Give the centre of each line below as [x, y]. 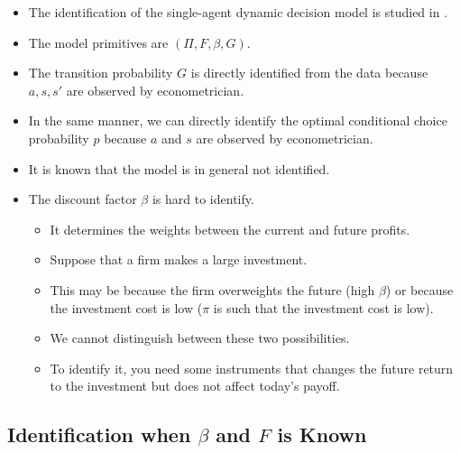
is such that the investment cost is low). [323, 307]
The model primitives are [98, 42]
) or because [419, 289]
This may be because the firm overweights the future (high [212, 289]
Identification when [99, 435]
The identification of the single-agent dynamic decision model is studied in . [238, 12]
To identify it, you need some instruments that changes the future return [252, 368]
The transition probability [101, 73]
